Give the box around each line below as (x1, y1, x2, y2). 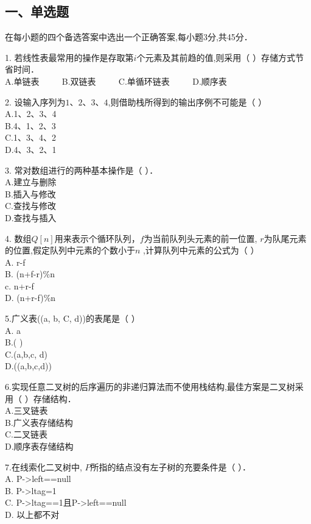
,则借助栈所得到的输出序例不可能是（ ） (108, 95, 267, 108)
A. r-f (5, 255, 26, 268)
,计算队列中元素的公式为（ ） (142, 244, 259, 257)
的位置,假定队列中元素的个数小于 (5, 244, 135, 257)
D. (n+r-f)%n (5, 291, 56, 304)
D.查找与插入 (5, 211, 57, 224)
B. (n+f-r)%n (5, 267, 55, 280)
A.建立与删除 (5, 175, 57, 188)
